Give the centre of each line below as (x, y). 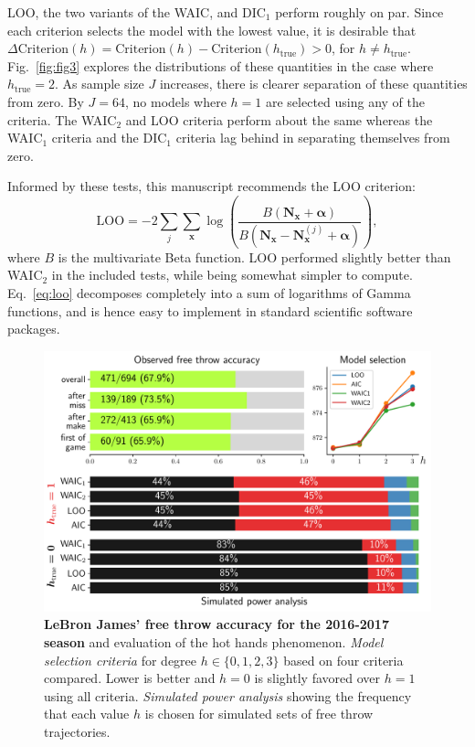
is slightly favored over (317, 678)
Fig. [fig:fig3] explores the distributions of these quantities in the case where (221, 65)
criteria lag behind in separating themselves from (313, 138)
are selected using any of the (345, 101)
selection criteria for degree (121, 660)
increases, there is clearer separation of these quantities (313, 84)
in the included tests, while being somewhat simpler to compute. (232, 275)
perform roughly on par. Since (359, 12)
